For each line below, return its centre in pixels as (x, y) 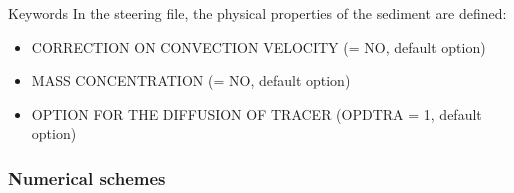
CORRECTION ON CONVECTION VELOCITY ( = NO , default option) (258, 46)
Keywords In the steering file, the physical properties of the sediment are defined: (257, 13)
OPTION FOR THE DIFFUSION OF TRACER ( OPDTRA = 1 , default (256, 113)
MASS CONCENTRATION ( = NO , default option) (191, 80)
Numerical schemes (87, 177)
